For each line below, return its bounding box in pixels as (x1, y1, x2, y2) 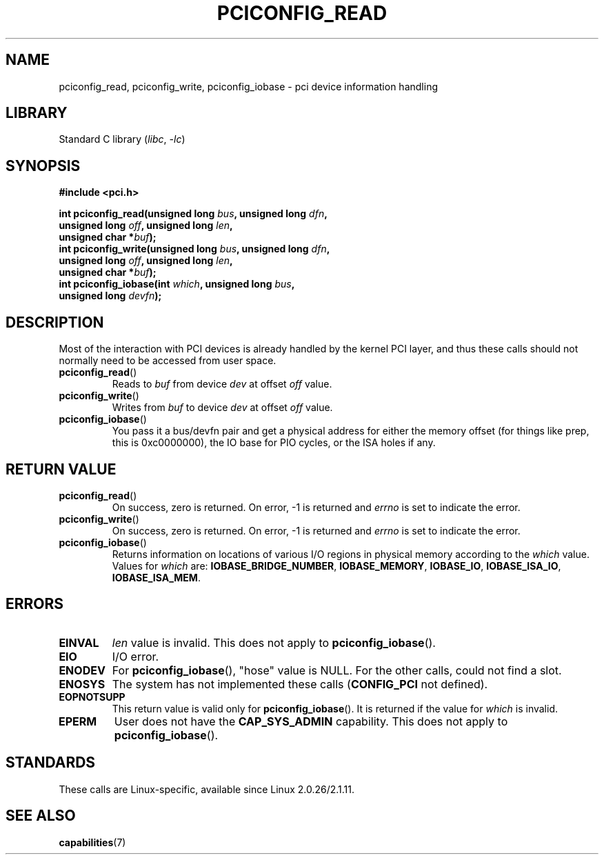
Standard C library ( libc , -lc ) (59, 133, 185, 146)
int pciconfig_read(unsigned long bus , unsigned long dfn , (59, 208, 328, 220)
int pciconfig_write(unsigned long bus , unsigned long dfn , (59, 243, 330, 255)
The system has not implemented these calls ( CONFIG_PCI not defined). (112, 677, 488, 691)
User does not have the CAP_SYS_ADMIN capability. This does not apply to (114, 714, 508, 728)
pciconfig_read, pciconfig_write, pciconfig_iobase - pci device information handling (59, 80, 438, 92)
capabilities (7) (59, 836, 126, 848)
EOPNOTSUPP (59, 690, 125, 703)
